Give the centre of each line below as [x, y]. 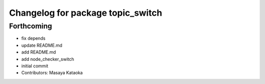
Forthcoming [31, 26]
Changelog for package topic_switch [86, 13]
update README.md [42, 45]
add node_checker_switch [48, 59]
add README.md [39, 52]
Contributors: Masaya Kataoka [52, 73]
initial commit [35, 66]
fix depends [33, 38]
